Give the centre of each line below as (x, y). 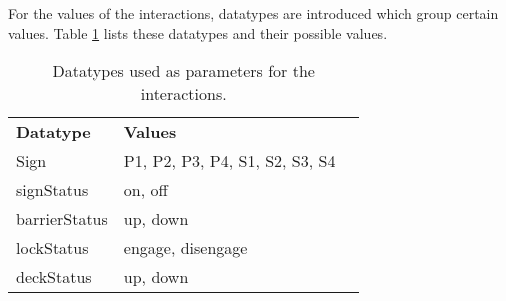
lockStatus (52, 248)
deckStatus (54, 277)
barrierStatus (62, 219)
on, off (145, 190)
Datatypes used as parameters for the (183, 71)
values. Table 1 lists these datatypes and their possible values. (198, 32)
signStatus (52, 190)
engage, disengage (185, 248)
